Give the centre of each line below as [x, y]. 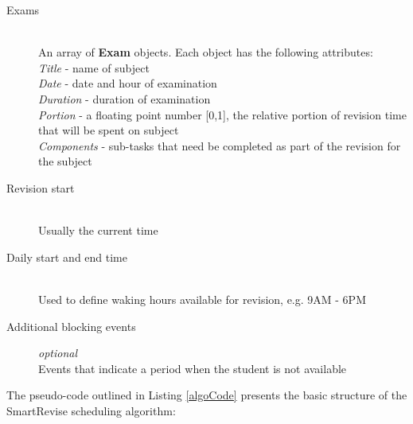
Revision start [41, 187]
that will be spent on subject [109, 130]
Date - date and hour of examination [128, 83]
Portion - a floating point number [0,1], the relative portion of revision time [222, 114]
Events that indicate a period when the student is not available [193, 368]
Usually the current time [98, 230]
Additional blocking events [71, 326]
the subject [65, 161]
